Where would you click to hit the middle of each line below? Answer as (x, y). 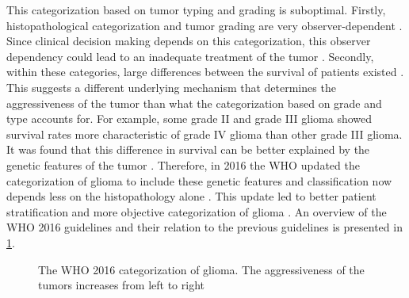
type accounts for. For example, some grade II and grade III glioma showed (189, 118)
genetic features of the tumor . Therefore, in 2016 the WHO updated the (183, 164)
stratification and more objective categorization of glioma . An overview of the (197, 211)
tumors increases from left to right (121, 285)
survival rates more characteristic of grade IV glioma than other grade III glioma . (204, 134)
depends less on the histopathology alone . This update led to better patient (191, 196)
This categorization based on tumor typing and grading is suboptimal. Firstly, (196, 10)
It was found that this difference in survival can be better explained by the (188, 149)
